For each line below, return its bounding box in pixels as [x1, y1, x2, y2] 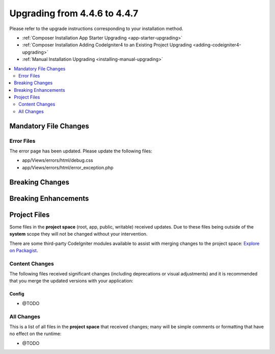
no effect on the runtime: [9, 331, 62, 337]
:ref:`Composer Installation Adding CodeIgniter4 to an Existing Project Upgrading [22, 42, 192, 48]
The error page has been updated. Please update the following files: [9, 148, 153, 154]
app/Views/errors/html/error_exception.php [22, 164, 114, 170]
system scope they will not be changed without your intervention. [9, 231, 148, 237]
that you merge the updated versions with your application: [9, 278, 133, 284]
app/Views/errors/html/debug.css [22, 157, 94, 163]
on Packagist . [9, 247, 38, 254]
